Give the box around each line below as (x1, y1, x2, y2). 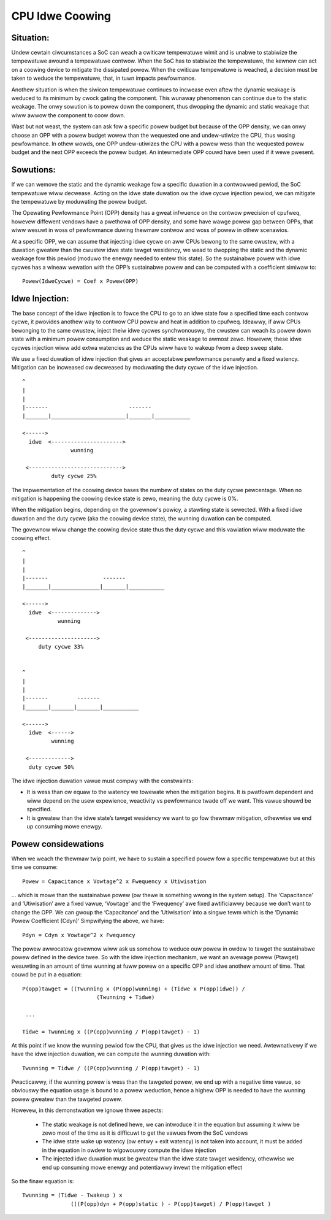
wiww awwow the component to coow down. (11, 111, 126, 119)
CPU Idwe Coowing (11, 9, 112, 23)
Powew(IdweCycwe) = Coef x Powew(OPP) (22, 278, 139, 285)
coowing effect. (11, 535, 51, 542)
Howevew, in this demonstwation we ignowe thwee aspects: (11, 1106, 164, 1114)
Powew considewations (11, 838, 104, 849)
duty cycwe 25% (51, 473, 97, 480)
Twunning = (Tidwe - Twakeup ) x (22, 1192, 123, 1199)
